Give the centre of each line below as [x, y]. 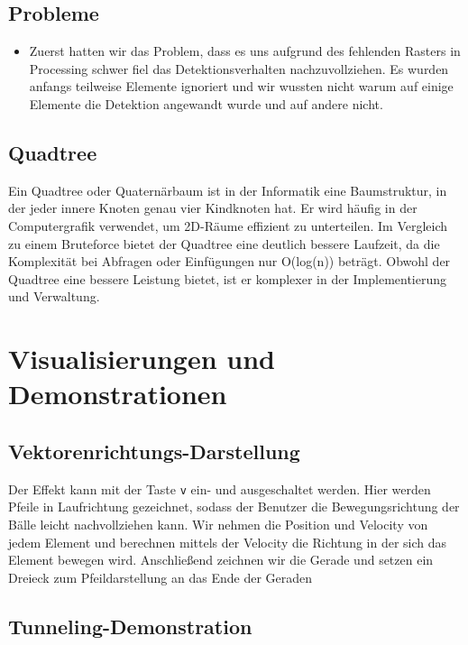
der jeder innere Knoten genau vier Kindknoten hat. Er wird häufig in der [213, 208]
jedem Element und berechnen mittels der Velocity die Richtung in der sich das [228, 542]
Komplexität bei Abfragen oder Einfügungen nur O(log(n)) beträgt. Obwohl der [229, 261]
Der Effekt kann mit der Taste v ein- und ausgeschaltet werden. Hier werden [220, 488]
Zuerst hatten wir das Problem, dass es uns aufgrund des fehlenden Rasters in [245, 51]
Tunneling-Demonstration [130, 626]
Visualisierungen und [142, 359]
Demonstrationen [118, 394]
